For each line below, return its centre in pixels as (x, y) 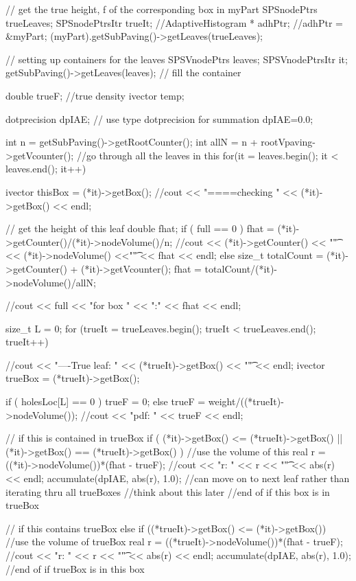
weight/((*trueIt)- (246, 401)
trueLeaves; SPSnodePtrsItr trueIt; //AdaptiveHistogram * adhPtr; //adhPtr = (174, 22)
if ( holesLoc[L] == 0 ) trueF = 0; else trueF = (106, 401)
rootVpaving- (288, 142)
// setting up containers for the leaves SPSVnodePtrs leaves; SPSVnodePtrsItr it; (177, 59)
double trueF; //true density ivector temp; (95, 95)
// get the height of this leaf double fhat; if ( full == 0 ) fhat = (140, 228)
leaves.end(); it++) (46, 169)
